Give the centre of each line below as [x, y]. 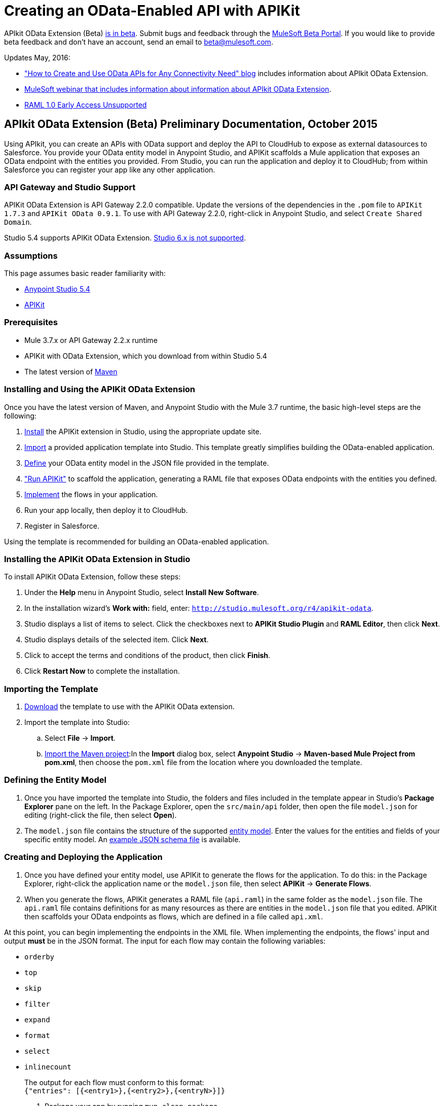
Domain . [18, 222]
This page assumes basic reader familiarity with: [85, 273]
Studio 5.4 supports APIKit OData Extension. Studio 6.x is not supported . [125, 238]
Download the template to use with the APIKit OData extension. [129, 707]
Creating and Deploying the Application [83, 857]
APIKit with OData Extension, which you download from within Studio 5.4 [146, 356]
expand [37, 1019]
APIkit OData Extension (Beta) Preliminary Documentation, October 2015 [191, 124]
